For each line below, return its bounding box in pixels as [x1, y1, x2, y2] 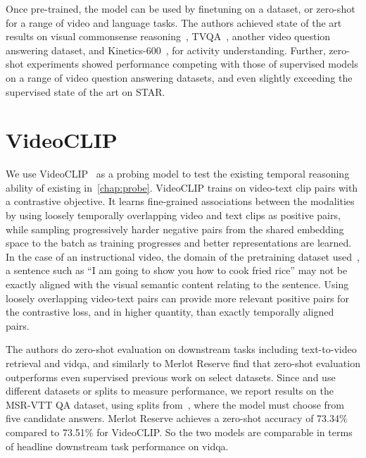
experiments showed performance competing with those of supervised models [27, 56, 358, 71]
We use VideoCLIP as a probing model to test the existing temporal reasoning [6, 166, 350, 181]
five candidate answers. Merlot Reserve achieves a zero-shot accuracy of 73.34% [6, 411, 348, 426]
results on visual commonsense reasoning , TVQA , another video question [6, 29, 331, 44]
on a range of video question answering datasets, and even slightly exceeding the [6, 70, 353, 85]
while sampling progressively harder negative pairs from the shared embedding [6, 221, 344, 236]
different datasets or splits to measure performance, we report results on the [6, 383, 334, 398]
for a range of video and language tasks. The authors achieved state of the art [6, 15, 342, 30]
